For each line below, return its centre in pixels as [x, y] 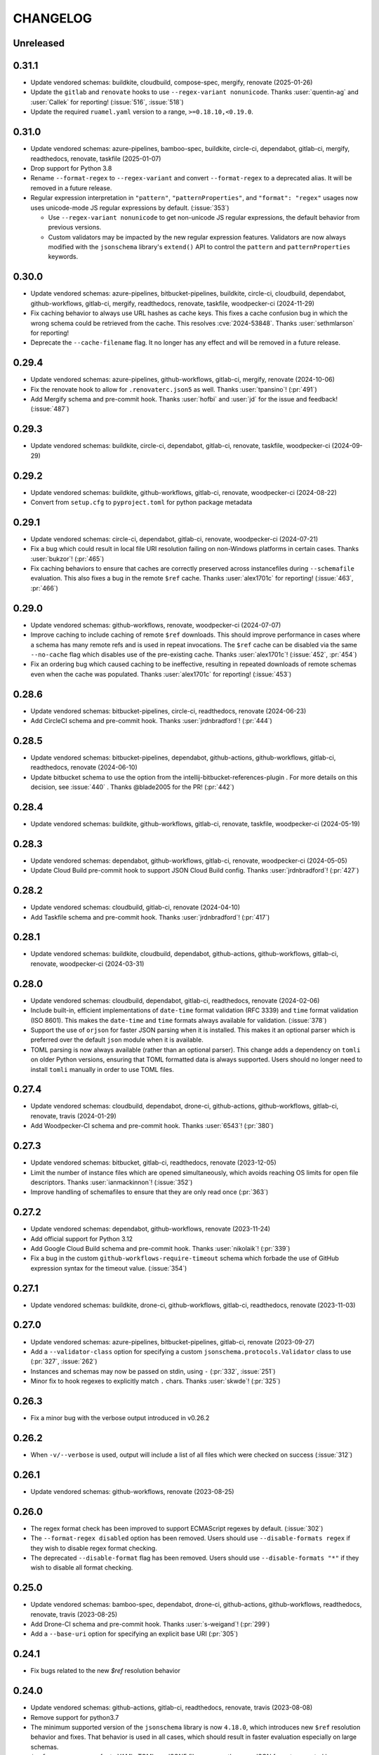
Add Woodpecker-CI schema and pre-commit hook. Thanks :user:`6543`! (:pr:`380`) [152, 1126]
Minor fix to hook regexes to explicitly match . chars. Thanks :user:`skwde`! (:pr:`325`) [155, 1381]
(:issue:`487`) [50, 409]
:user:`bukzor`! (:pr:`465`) [67, 559]
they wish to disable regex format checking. [94, 1548]
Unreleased [39, 43]
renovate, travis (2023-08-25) [74, 1614]
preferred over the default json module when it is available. [117, 1040]
